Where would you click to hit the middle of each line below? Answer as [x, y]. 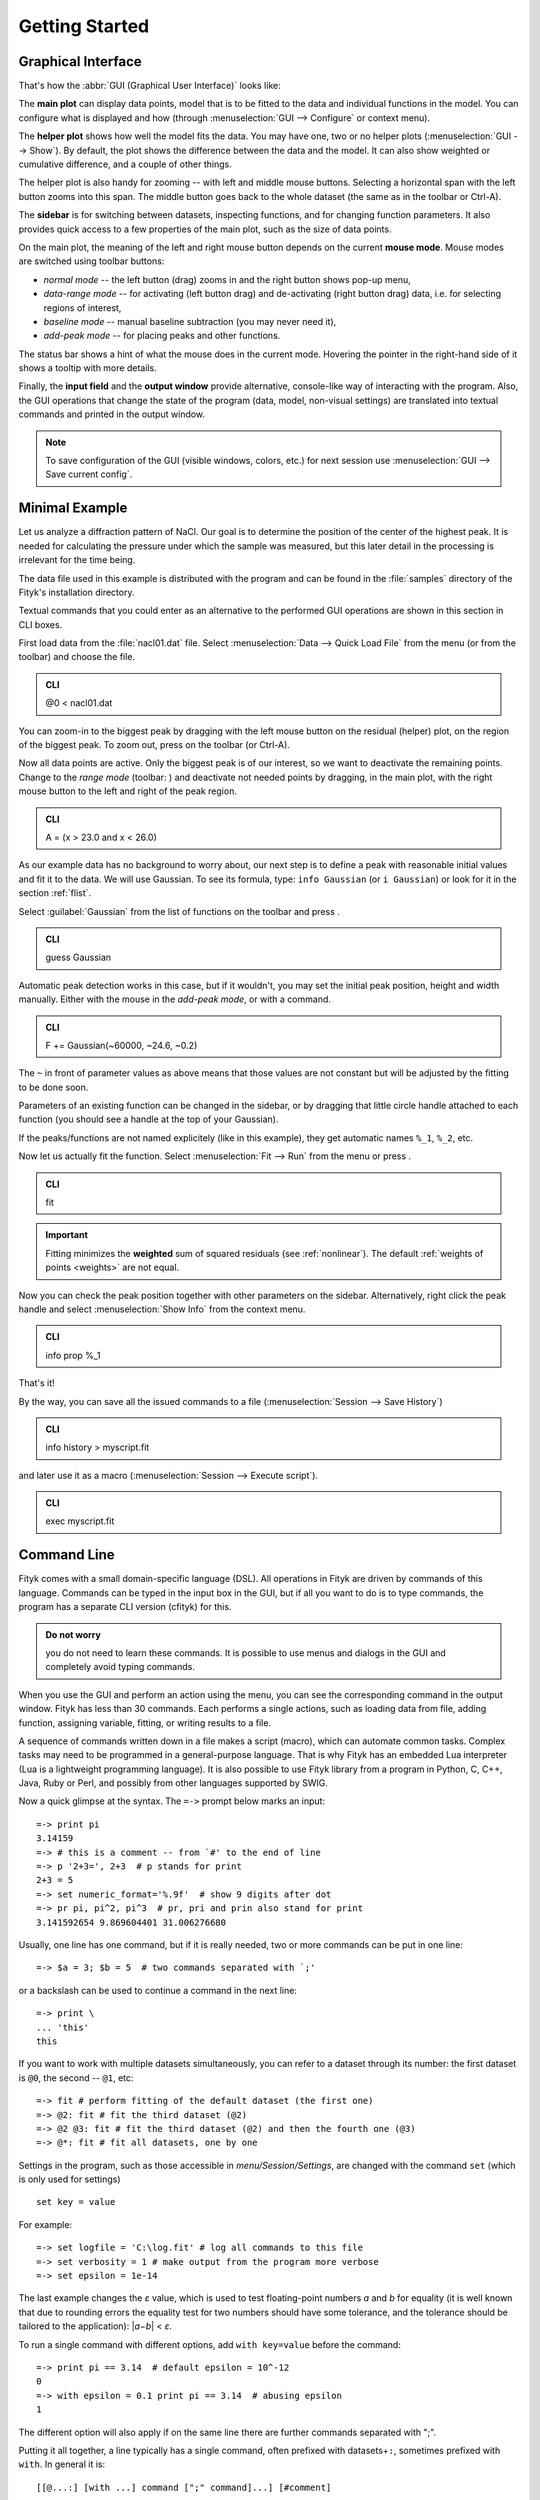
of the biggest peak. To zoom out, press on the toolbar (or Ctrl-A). [154, 745]
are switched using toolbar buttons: [91, 261]
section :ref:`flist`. [55, 893]
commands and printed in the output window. [111, 414]
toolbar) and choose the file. [76, 657]
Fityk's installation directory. [76, 592]
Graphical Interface [80, 61]
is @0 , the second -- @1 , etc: [76, 2077]
